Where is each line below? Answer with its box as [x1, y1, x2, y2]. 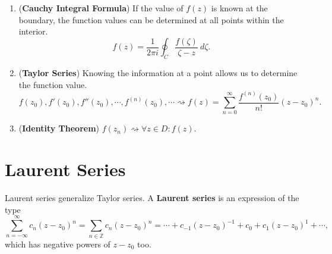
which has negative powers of [5, 237, 110, 250]
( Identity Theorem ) [18, 122, 100, 134]
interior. [18, 25, 48, 37]
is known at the [211, 2, 268, 14]
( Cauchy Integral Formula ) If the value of [18, 2, 184, 14]
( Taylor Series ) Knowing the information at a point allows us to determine [18, 67, 298, 79]
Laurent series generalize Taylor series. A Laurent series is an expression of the [5, 192, 299, 204]
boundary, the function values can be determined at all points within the [18, 13, 284, 26]
